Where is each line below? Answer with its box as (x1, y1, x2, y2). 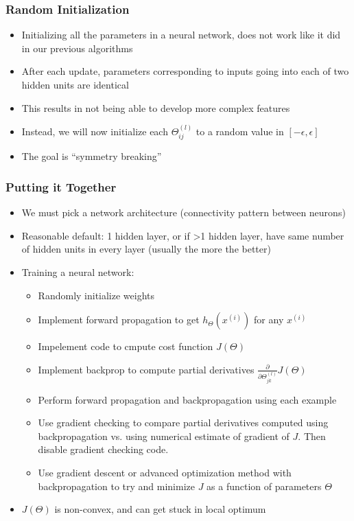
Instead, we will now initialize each (21, 124, 168, 138)
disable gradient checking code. (38, 442, 169, 456)
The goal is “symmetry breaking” (21, 149, 162, 163)
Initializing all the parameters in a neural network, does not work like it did (21, 27, 341, 42)
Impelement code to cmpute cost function (38, 339, 213, 354)
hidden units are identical (21, 78, 129, 91)
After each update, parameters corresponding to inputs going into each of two (21, 64, 349, 78)
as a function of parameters (206, 478, 322, 493)
